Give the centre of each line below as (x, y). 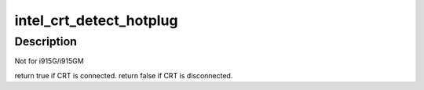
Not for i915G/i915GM (49, 61)
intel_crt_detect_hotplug (96, 20)
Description (46, 41)
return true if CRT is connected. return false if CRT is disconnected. (124, 75)
